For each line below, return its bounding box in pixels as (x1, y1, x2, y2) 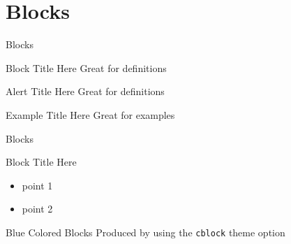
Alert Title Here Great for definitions (6, 84, 165, 99)
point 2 (22, 201, 53, 216)
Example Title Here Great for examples (6, 107, 175, 122)
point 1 (22, 178, 53, 192)
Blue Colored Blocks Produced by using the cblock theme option (6, 224, 285, 239)
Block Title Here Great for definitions (6, 60, 167, 75)
